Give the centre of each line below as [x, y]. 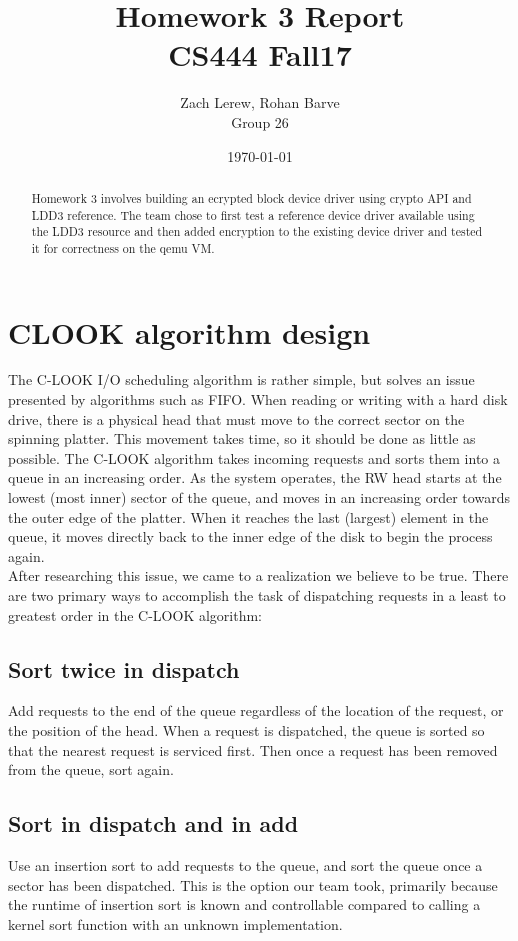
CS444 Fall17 [260, 54]
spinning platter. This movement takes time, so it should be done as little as [242, 438]
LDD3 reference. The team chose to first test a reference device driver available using [253, 214]
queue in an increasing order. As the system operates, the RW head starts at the [255, 477]
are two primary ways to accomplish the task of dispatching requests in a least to [257, 594]
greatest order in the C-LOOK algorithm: [135, 614]
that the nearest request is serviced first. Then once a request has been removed [253, 749]
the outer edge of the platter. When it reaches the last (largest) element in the [248, 516]
